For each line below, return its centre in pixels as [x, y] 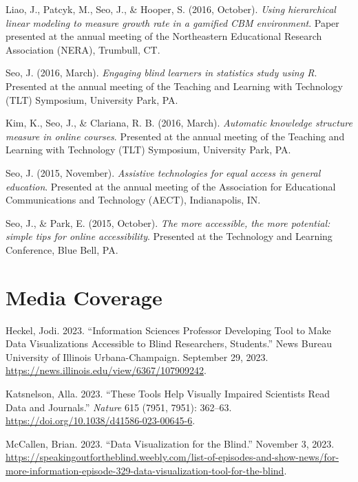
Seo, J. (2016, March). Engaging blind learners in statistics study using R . [161, 73]
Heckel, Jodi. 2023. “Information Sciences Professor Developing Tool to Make [168, 330]
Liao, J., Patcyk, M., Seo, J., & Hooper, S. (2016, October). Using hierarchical [171, 9]
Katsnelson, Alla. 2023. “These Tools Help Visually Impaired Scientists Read [168, 393]
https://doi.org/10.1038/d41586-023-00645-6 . [101, 420]
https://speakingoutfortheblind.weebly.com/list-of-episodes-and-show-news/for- [172, 457]
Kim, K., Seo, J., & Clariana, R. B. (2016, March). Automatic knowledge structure [179, 123]
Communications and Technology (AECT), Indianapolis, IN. [133, 200]
